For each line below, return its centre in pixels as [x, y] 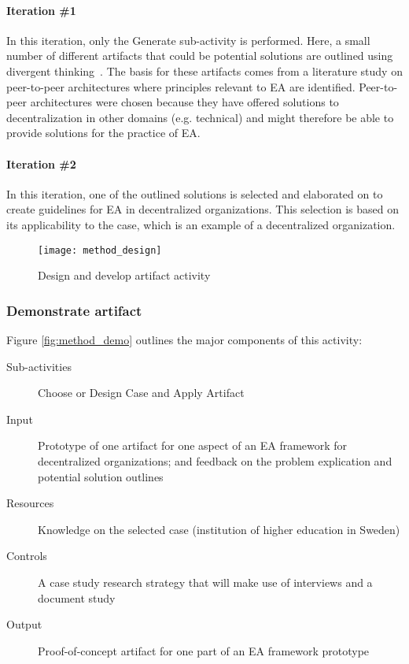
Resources [30, 503]
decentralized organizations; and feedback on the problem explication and [215, 460]
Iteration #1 [41, 10]
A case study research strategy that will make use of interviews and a [205, 582]
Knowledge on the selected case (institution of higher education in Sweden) [219, 529]
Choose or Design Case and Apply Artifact [141, 393]
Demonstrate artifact [74, 310]
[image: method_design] [100, 250]
